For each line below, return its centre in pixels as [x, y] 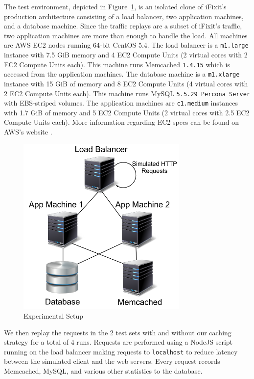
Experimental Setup [53, 316]
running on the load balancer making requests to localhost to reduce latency [121, 351]
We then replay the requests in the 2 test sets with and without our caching [118, 332]
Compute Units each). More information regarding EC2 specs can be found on [122, 122]
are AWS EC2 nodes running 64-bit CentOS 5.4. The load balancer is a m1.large [126, 45]
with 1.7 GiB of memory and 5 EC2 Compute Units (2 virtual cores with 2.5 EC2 [127, 112]
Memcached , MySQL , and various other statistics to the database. [103, 371]
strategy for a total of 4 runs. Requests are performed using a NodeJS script [118, 342]
